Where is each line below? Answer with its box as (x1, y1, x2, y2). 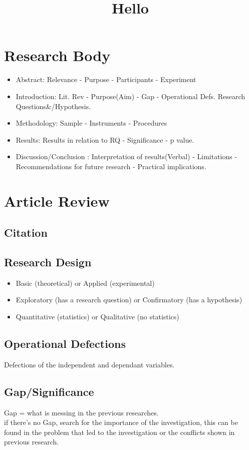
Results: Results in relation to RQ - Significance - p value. (16, 134, 194, 145)
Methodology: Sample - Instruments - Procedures (16, 118, 167, 128)
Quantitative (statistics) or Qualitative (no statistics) (16, 311, 179, 322)
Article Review (4, 190, 110, 211)
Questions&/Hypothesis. (16, 101, 91, 111)
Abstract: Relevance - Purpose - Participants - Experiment (16, 74, 196, 85)
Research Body (4, 45, 111, 66)
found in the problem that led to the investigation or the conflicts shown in (4, 426, 235, 437)
